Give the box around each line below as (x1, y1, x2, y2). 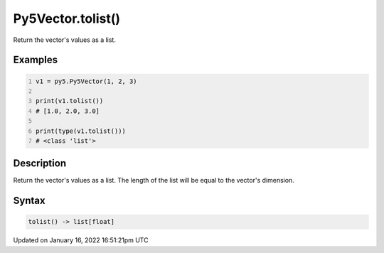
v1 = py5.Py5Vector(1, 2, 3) (36, 77, 138, 85)
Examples (13, 54, 58, 66)
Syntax (13, 195, 46, 207)
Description (13, 157, 67, 170)
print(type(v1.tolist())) (36, 126, 126, 135)
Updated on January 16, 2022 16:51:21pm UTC (13, 236, 149, 244)
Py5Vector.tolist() (13, 11, 121, 26)
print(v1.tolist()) (36, 97, 104, 105)
